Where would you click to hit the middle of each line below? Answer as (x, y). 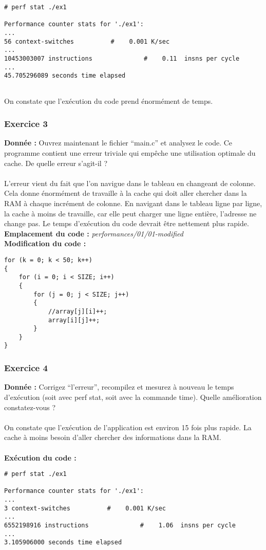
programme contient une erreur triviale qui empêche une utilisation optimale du (130, 152)
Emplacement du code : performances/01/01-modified (94, 233)
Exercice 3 (26, 124)
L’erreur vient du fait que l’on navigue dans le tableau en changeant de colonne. (130, 183)
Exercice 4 (26, 368)
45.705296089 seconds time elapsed (65, 76)
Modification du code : (45, 243)
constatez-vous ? (30, 407)
